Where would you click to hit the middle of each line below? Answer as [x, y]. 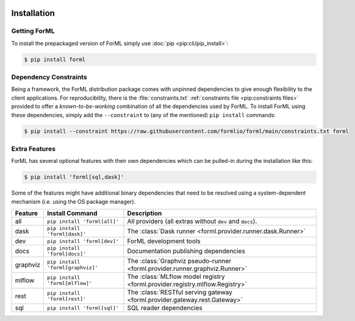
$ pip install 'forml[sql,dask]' [74, 177]
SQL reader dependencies [165, 308]
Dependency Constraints [49, 78]
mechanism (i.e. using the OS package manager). [74, 201]
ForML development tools [164, 241]
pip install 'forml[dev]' [83, 241]
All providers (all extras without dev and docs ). [192, 222]
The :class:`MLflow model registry [176, 276]
